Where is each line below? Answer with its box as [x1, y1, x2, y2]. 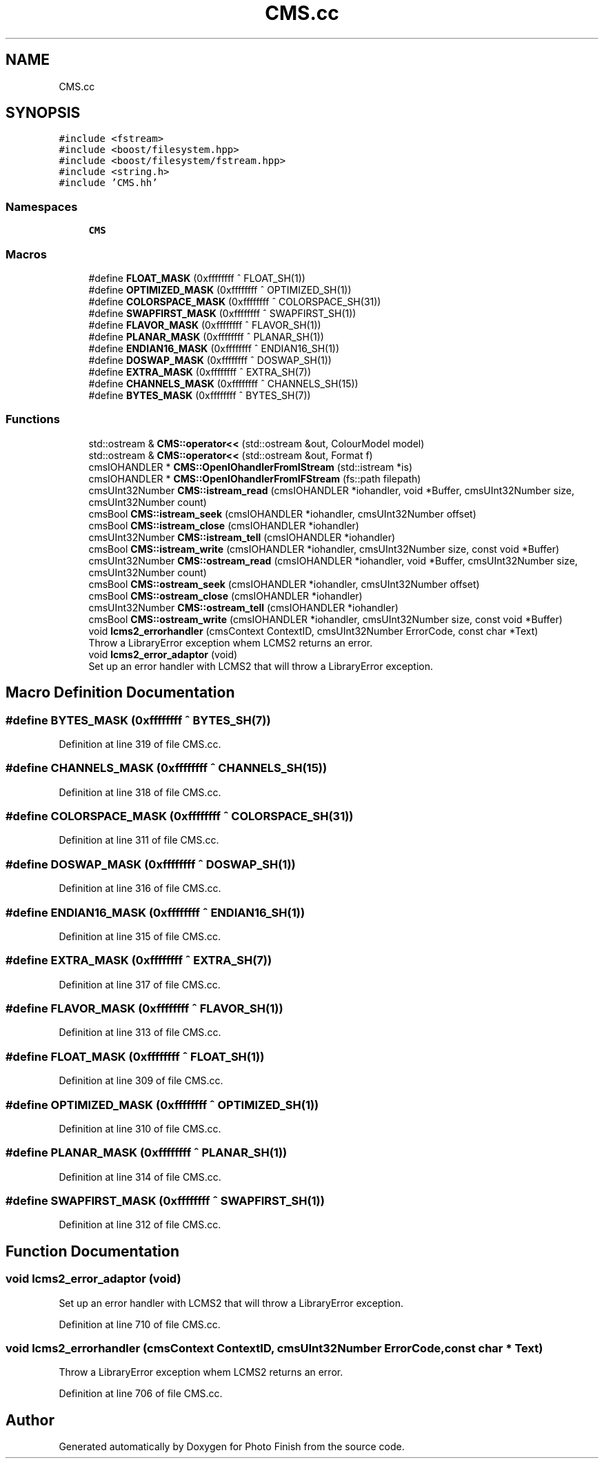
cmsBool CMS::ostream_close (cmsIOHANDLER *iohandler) [88, 589, 363, 602]
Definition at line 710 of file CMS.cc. [59, 1318, 221, 1330]
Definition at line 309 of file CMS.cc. [59, 1075, 223, 1087]
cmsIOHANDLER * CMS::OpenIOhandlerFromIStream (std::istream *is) [88, 460, 413, 473]
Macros [6, 247, 47, 261]
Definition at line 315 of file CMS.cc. [59, 930, 221, 942]
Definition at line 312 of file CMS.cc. [59, 1219, 221, 1231]
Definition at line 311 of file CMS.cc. [59, 834, 219, 846]
